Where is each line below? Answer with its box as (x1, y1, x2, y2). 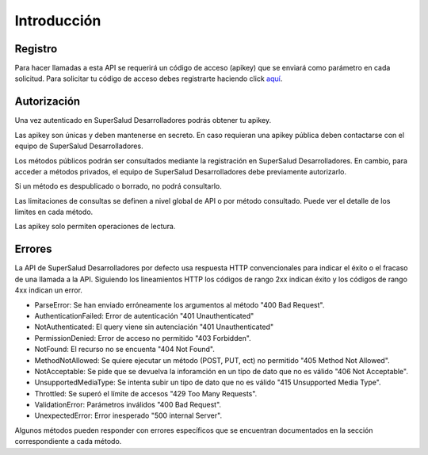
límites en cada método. (14, 207, 94, 217)
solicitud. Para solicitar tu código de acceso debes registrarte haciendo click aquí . (14, 74, 283, 83)
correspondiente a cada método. (14, 437, 122, 446)
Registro (14, 42, 58, 55)
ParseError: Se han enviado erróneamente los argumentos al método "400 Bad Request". (34, 300, 325, 309)
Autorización (14, 95, 81, 109)
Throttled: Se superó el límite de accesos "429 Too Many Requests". (34, 388, 258, 398)
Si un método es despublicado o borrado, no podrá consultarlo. (14, 182, 222, 191)
